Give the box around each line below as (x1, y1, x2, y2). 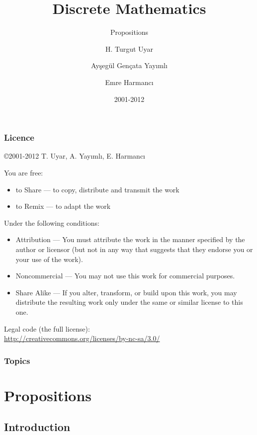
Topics (4, 354, 30, 366)
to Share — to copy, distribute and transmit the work (15, 184, 179, 194)
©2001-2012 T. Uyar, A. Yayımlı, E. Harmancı (4, 151, 146, 161)
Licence (4, 131, 34, 144)
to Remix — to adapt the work (15, 201, 111, 211)
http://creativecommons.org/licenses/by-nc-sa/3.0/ (4, 333, 160, 344)
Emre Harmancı (105, 77, 154, 87)
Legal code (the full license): (4, 323, 90, 334)
